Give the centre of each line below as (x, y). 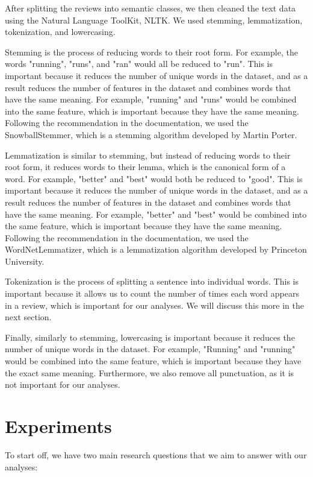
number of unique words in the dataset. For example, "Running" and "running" (150, 349)
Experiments (58, 426)
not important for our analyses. (63, 384)
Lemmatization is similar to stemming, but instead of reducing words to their (148, 155)
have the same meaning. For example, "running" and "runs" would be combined (151, 99)
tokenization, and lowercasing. (60, 32)
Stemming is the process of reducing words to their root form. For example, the (151, 52)
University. (25, 261)
